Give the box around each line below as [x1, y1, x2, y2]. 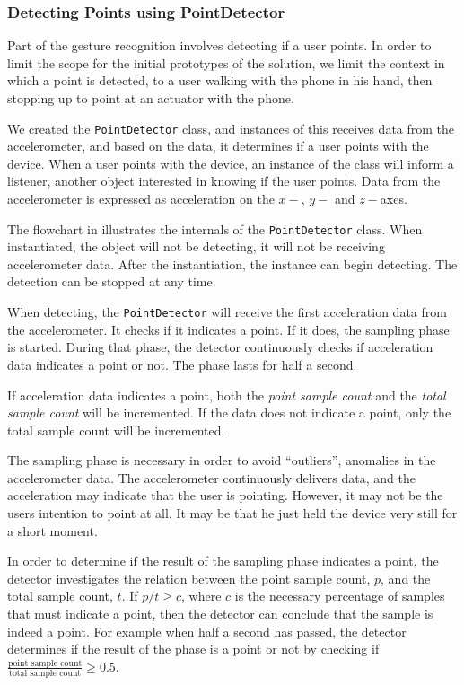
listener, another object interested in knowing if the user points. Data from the [7, 171, 441, 190]
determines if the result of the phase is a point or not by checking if [7, 639, 380, 658]
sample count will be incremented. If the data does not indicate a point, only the [7, 403, 451, 422]
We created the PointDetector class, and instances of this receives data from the [7, 119, 455, 137]
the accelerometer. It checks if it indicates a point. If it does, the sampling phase [7, 320, 450, 338]
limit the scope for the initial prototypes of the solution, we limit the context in [7, 53, 445, 72]
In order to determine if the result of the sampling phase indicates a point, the [7, 551, 439, 570]
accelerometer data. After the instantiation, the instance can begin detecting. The [7, 254, 458, 273]
